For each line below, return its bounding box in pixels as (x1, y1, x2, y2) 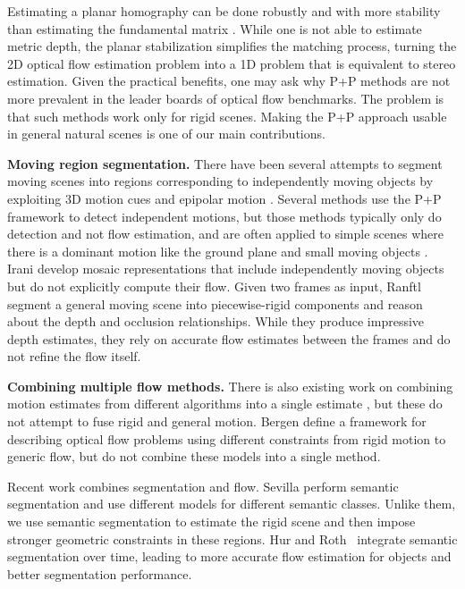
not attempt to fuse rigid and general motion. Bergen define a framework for (7, 412, 427, 431)
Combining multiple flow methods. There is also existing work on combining (7, 376, 453, 395)
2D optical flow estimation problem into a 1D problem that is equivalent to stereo (7, 54, 456, 72)
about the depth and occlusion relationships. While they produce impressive (7, 312, 425, 331)
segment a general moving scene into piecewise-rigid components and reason (7, 294, 423, 313)
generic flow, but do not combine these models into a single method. (7, 447, 381, 466)
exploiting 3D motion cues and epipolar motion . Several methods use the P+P (7, 189, 442, 207)
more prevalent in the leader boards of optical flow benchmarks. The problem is (7, 88, 444, 107)
